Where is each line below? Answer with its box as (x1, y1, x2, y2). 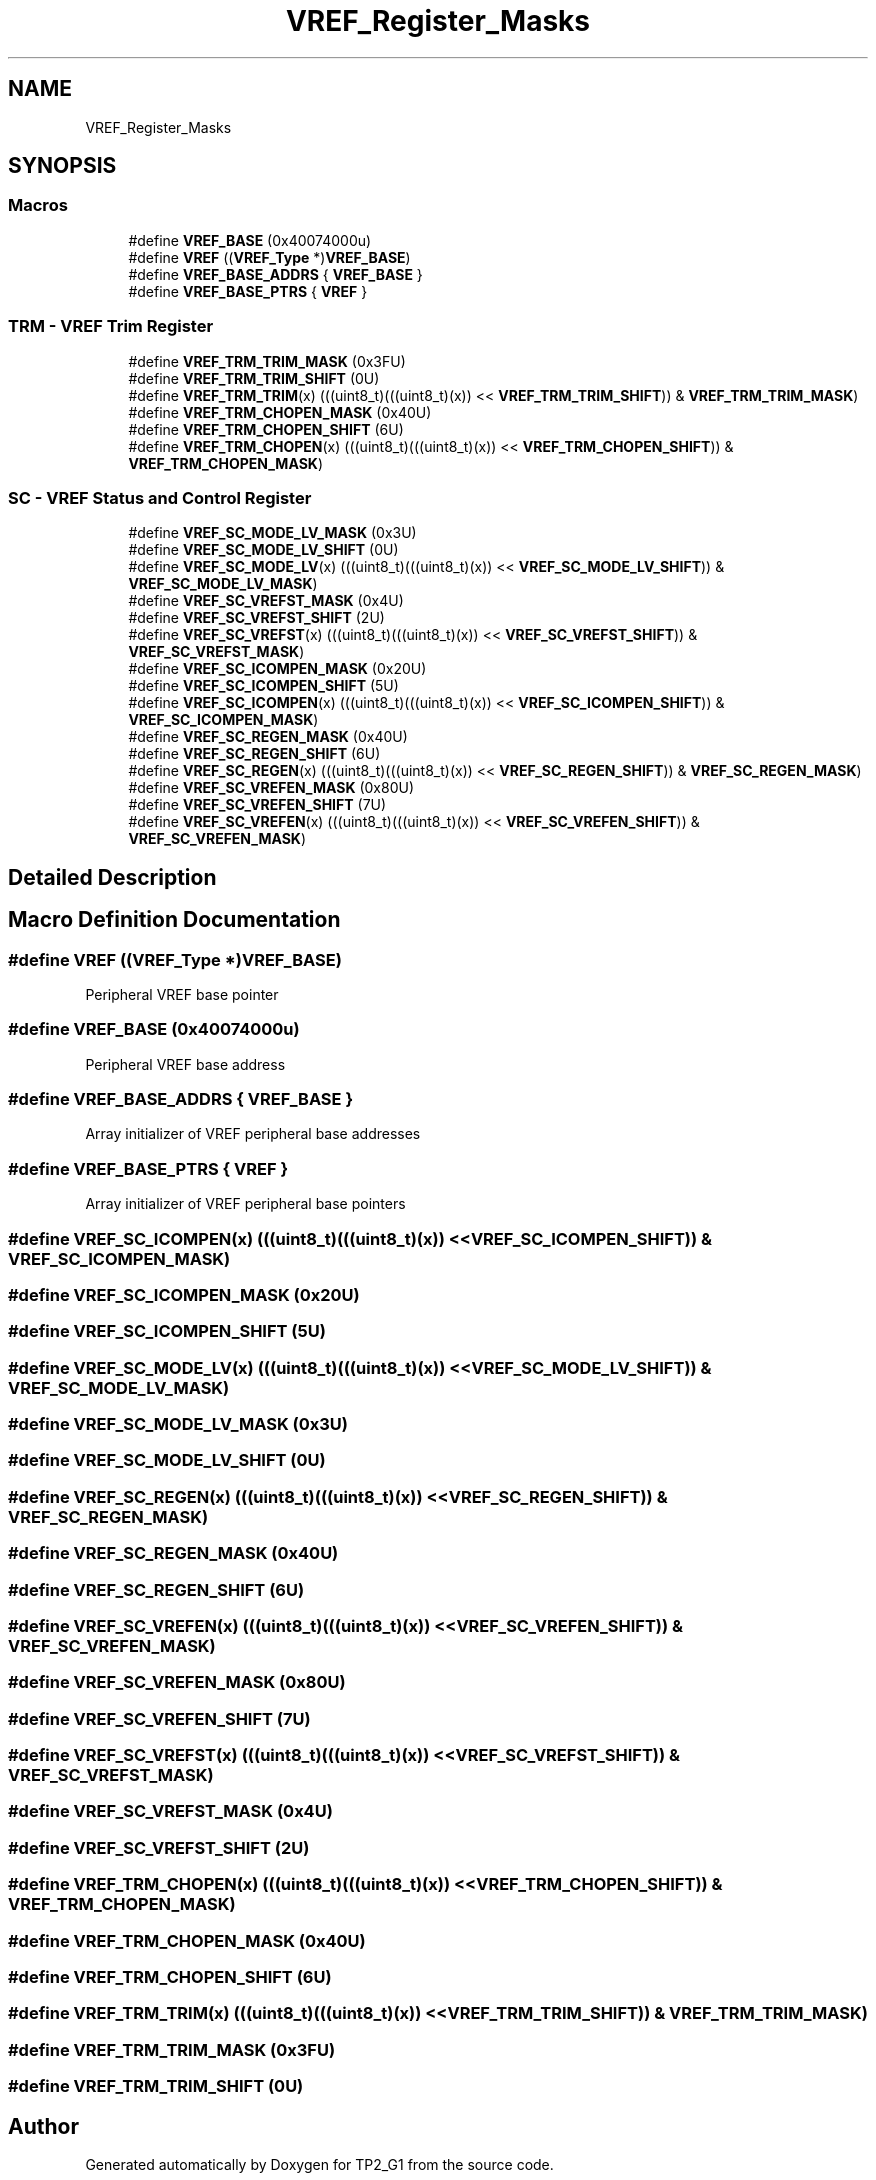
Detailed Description (8, 864, 217, 890)
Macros (8, 195, 68, 216)
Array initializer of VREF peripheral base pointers (85, 1195, 406, 1213)
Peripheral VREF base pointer (85, 985, 279, 1003)
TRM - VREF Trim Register (8, 316, 214, 337)
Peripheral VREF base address (85, 1055, 286, 1073)
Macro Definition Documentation (8, 907, 341, 933)
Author (8, 2113, 79, 2139)
